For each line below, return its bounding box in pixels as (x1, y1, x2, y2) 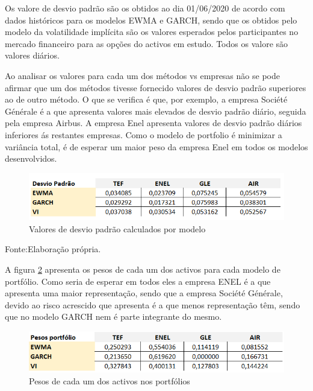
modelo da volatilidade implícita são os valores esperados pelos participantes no (5, 25, 299, 38)
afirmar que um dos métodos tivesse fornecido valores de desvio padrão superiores (5, 81, 306, 94)
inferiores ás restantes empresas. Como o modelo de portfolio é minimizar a (5, 128, 282, 141)
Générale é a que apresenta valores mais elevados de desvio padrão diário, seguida (5, 104, 306, 117)
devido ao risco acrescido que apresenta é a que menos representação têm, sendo (5, 298, 300, 311)
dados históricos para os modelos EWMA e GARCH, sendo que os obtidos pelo (5, 13, 297, 26)
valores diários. (5, 49, 60, 62)
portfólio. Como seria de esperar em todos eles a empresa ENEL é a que (5, 275, 271, 287)
